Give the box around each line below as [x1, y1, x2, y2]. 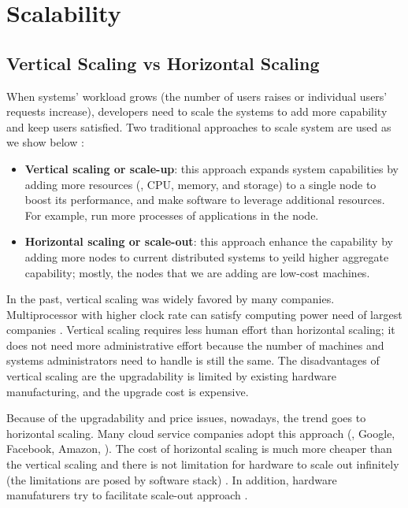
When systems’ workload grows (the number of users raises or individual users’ [6, 87, 388, 104]
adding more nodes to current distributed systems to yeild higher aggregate [24, 248, 389, 265]
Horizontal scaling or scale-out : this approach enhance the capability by [24, 233, 393, 250]
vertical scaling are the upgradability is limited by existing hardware [6, 368, 336, 384]
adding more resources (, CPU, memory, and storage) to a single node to [24, 176, 376, 192]
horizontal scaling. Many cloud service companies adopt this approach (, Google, [6, 425, 395, 441]
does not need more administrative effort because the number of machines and [6, 336, 384, 353]
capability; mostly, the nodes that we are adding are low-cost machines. [24, 264, 370, 280]
